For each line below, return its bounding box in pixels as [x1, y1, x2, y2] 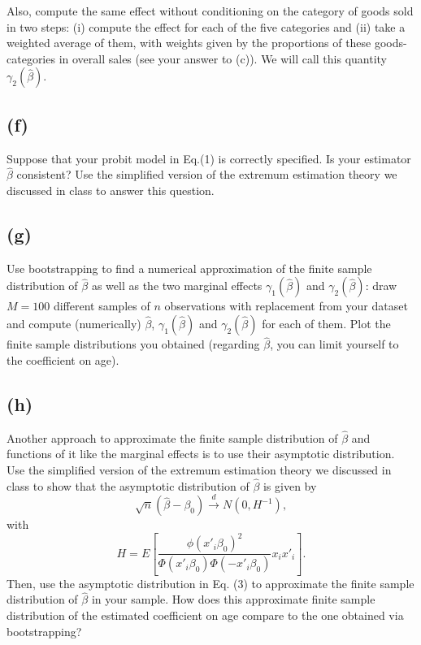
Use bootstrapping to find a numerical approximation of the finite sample [7, 259, 372, 276]
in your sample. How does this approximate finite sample [91, 591, 375, 608]
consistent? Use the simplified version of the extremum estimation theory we [16, 166, 397, 183]
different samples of [53, 297, 150, 314]
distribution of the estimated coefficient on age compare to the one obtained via [7, 607, 404, 624]
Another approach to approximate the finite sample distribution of [7, 429, 338, 446]
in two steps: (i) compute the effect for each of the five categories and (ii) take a [7, 18, 406, 35]
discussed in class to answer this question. [7, 181, 215, 198]
